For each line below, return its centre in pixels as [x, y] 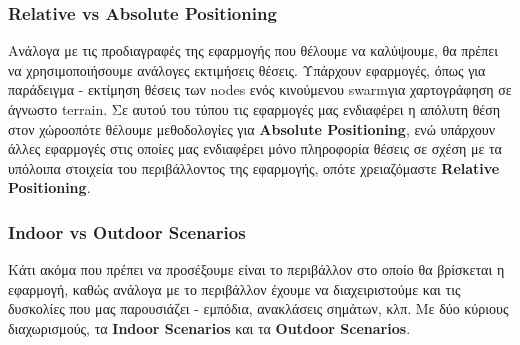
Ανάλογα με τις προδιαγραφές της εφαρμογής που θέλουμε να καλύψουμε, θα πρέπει [253, 50]
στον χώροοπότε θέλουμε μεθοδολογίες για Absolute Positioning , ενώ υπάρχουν [252, 128]
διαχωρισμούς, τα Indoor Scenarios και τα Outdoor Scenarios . [209, 327]
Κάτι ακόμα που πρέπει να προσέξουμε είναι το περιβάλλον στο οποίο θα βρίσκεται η [256, 269]
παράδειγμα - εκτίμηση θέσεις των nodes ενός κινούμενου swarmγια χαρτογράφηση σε [260, 89]
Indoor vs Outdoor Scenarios [127, 231]
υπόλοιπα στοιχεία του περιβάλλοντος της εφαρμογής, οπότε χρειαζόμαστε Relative [254, 167]
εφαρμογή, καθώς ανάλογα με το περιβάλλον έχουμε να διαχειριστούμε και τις [234, 288]
